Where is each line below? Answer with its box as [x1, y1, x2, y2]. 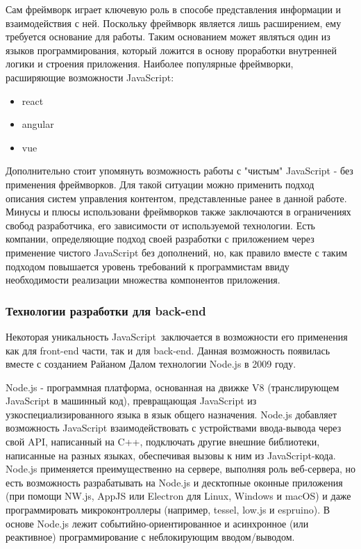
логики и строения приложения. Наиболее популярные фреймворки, [6, 56, 294, 71]
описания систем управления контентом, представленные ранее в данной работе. [6, 190, 347, 205]
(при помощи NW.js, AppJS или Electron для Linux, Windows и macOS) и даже [6, 489, 351, 503]
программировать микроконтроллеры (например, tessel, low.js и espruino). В [6, 502, 330, 517]
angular [22, 117, 54, 131]
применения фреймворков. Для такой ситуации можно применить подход [6, 177, 314, 191]
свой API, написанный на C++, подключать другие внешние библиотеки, [6, 434, 320, 449]
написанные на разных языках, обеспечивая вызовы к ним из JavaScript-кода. [6, 448, 336, 462]
